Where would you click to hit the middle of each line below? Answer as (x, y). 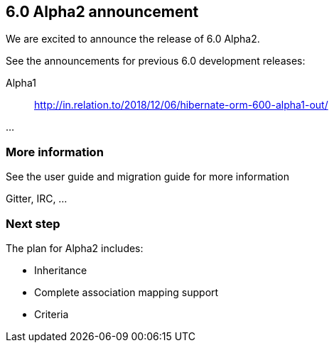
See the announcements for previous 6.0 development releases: (156, 61)
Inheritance (61, 270)
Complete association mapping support (126, 292)
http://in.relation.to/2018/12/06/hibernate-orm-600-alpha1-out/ (181, 105)
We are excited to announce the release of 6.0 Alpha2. (133, 39)
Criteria (52, 314)
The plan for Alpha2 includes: (75, 248)
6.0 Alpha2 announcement (102, 12)
